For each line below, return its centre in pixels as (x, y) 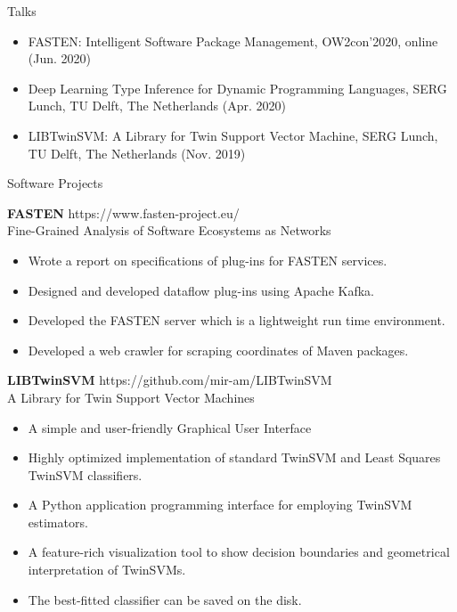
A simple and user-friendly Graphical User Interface (170, 427)
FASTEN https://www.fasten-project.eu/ (123, 212)
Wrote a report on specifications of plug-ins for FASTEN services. (208, 260)
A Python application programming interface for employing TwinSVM (220, 505)
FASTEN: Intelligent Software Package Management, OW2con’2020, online (233, 41)
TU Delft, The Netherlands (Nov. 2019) (137, 153)
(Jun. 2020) (60, 58)
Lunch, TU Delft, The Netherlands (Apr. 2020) (157, 106)
